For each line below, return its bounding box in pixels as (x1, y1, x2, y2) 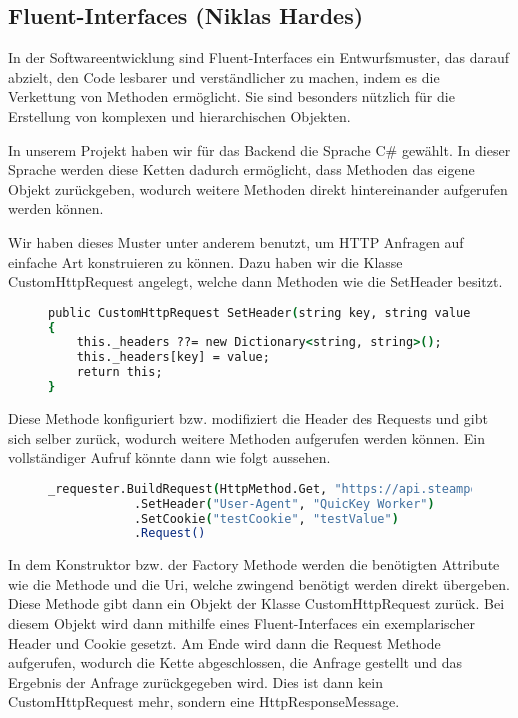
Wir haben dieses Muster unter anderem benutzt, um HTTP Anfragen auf (8, 231, 464, 252)
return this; (76, 365, 163, 380)
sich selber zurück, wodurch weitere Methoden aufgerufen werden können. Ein (8, 427, 485, 448)
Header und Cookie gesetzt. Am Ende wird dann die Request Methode (8, 632, 441, 653)
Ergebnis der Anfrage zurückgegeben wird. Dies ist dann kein (8, 671, 383, 692)
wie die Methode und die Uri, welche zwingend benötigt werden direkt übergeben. (8, 573, 510, 594)
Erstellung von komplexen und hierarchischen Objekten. (8, 105, 351, 126)
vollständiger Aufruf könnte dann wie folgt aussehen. (8, 447, 331, 468)
